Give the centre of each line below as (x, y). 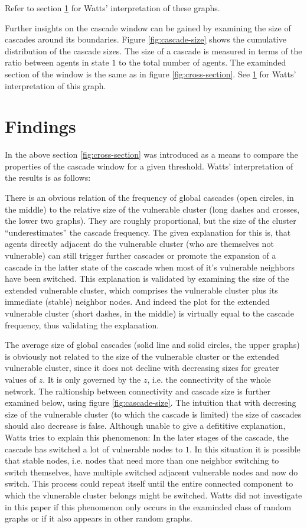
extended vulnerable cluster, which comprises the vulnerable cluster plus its (141, 290)
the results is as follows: (48, 177)
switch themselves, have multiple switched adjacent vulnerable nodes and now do (151, 472)
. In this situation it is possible (245, 449)
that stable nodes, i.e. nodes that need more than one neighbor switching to (142, 460)
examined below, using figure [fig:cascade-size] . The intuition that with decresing (151, 402)
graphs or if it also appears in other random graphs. (99, 518)
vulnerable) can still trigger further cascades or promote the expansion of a (141, 255)
